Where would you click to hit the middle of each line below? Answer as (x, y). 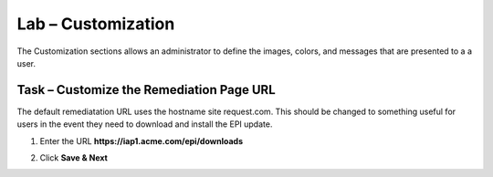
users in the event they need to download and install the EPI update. (145, 124)
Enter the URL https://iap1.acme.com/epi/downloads (142, 141)
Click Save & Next (74, 158)
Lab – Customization (96, 24)
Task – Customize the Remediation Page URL (146, 90)
